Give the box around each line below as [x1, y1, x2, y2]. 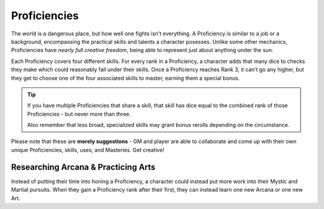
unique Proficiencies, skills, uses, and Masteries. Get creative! [11, 146, 164, 153]
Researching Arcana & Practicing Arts [11, 162, 156, 172]
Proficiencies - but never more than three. [27, 110, 131, 117]
